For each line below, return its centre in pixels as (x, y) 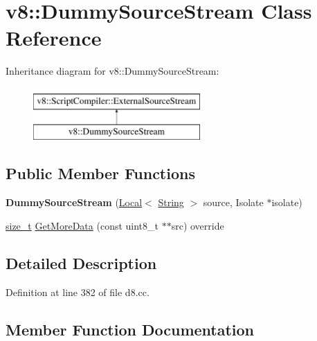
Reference (54, 38)
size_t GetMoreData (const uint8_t (82, 225)
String (171, 202)
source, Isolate (233, 202)
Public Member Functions (100, 173)
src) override (198, 225)
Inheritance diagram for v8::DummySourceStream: (112, 71)
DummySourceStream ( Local (74, 202)
